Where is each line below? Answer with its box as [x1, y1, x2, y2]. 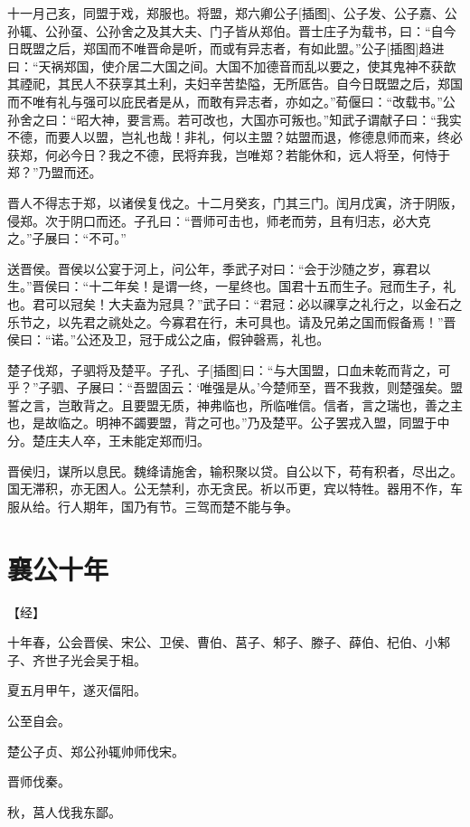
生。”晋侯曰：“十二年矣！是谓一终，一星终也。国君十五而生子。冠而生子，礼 [7, 277, 456, 296]
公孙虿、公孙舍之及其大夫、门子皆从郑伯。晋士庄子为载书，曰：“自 [44, 21, 444, 40]
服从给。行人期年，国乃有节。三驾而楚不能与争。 [7, 496, 298, 515]
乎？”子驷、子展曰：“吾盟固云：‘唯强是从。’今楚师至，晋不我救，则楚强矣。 [7, 378, 450, 397]
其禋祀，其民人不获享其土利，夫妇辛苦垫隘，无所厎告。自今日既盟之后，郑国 [7, 74, 463, 93]
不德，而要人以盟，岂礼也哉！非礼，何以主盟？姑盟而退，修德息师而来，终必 [7, 127, 463, 146]
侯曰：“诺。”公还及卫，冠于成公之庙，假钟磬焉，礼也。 [7, 330, 330, 349]
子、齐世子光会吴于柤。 [7, 650, 146, 669]
